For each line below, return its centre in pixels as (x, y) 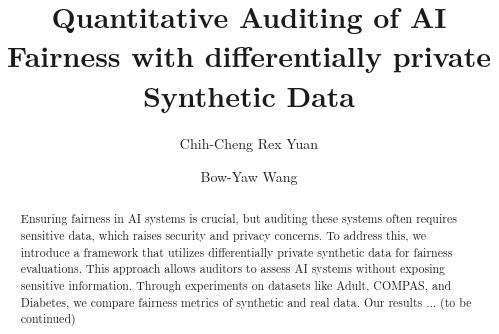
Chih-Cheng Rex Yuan (249, 142)
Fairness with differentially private (249, 55)
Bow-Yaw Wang (249, 176)
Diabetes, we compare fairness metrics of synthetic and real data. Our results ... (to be (246, 301)
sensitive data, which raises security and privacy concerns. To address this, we (223, 235)
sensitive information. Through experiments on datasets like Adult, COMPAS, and (236, 285)
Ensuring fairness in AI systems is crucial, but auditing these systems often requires (238, 218)
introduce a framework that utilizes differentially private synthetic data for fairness (236, 251)
